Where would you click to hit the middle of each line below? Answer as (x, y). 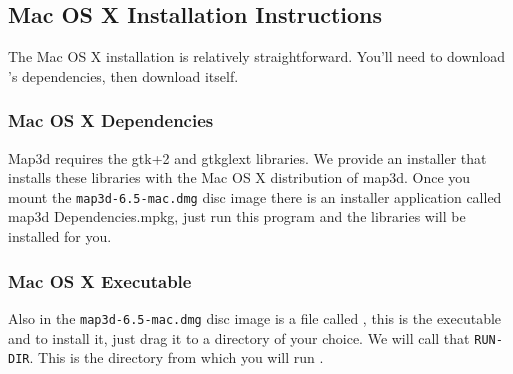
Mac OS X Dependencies (111, 120)
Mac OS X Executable (100, 280)
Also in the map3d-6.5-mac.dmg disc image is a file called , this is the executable (255, 317)
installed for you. (60, 236)
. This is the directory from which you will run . (176, 357)
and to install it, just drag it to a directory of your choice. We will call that (239, 337)
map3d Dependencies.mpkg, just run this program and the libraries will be (237, 216)
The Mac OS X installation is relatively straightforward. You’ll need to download (257, 56)
